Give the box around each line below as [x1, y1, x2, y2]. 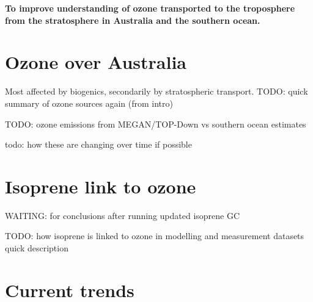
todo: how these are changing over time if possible [5, 138, 192, 151]
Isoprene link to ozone [5, 173, 196, 198]
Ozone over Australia [5, 49, 187, 74]
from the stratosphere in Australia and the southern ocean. [5, 13, 260, 26]
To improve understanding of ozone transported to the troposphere [5, 2, 295, 14]
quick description [5, 242, 68, 254]
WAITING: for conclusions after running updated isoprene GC [5, 209, 240, 221]
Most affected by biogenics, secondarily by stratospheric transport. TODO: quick [5, 85, 308, 98]
